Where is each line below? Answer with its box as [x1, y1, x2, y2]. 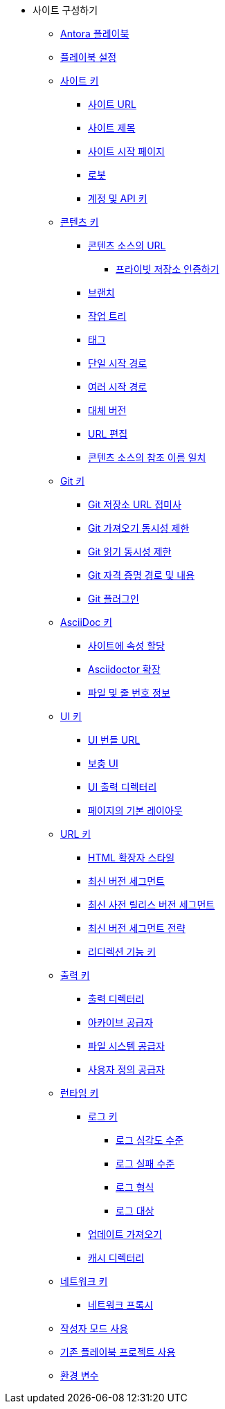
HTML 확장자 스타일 [88, 852, 175, 863]
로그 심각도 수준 [116, 1134, 184, 1146]
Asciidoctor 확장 [88, 663, 161, 675]
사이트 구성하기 [33, 4, 98, 16]
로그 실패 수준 [116, 1158, 175, 1169]
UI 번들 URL [88, 734, 141, 746]
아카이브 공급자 [88, 1016, 154, 1028]
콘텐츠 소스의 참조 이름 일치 [88, 451, 206, 463]
